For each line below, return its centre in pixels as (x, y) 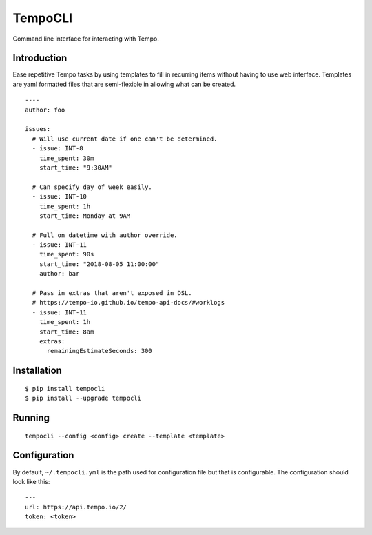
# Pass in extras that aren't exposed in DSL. (112, 293)
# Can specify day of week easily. (92, 187)
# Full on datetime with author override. (105, 235)
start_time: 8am (66, 332)
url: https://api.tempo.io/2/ (76, 507)
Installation (37, 371)
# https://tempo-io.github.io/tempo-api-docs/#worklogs (128, 303)
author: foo (45, 110)
